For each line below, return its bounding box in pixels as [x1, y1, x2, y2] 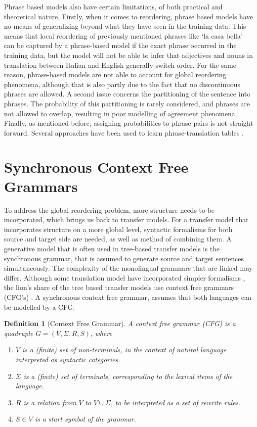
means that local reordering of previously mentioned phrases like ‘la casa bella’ [4, 30, 243, 41]
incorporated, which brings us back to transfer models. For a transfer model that [4, 214, 249, 225]
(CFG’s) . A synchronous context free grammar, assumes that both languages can [4, 291, 252, 302]
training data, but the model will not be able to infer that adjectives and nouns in [4, 49, 253, 60]
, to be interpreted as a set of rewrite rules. [110, 397, 241, 407]
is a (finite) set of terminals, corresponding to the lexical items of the [23, 371, 233, 381]
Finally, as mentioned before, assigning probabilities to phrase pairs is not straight [4, 118, 253, 128]
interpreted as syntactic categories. [15, 354, 120, 364]
